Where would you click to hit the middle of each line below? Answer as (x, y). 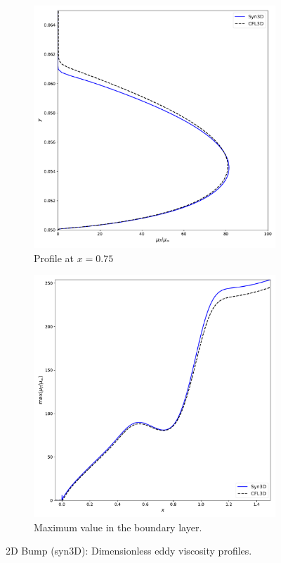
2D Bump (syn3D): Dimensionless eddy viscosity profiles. (129, 551)
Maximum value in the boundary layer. (118, 527)
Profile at (54, 258)
